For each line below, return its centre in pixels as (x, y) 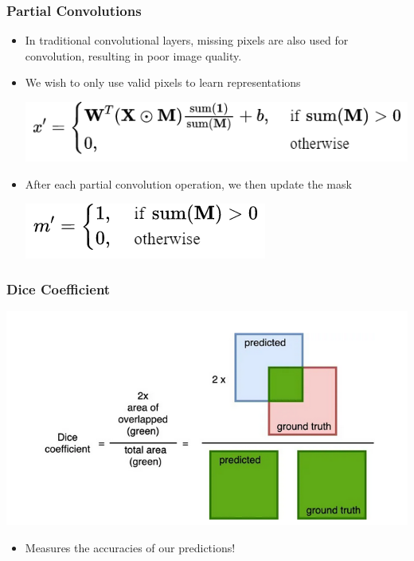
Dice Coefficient (59, 289)
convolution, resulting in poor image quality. (133, 55)
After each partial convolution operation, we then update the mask (188, 183)
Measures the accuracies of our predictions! (130, 547)
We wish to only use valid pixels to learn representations (163, 82)
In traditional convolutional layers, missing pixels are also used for (187, 40)
